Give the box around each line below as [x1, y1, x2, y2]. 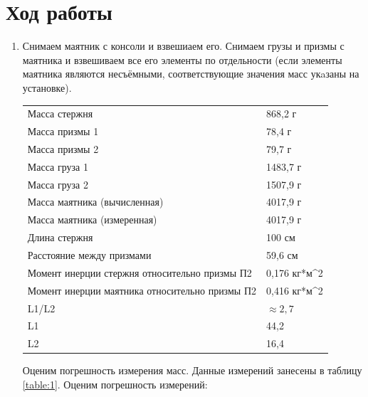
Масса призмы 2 [27, 141, 99, 156]
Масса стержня [27, 106, 93, 121]
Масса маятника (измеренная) [27, 212, 157, 227]
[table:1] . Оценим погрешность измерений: [22, 376, 208, 391]
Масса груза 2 [27, 176, 88, 191]
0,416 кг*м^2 [266, 282, 323, 297]
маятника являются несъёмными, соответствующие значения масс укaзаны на [22, 66, 359, 81]
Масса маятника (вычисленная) [27, 194, 164, 209]
